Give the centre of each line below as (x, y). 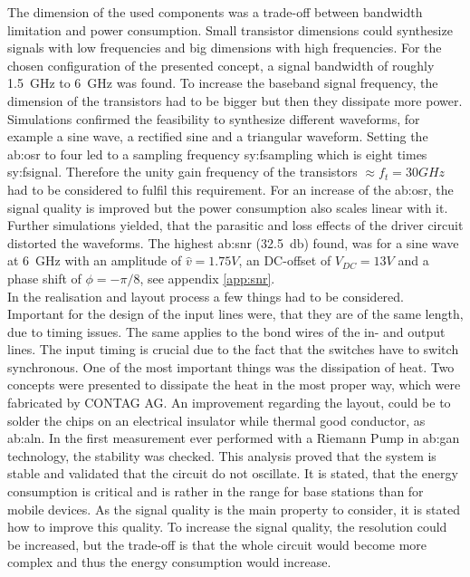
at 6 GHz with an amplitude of (95, 260)
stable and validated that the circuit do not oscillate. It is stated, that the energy (233, 473)
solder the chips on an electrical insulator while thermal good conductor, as (216, 420)
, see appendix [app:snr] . (207, 278)
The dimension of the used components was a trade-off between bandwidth (215, 12)
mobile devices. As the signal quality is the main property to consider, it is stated (234, 509)
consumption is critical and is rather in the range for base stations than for (216, 491)
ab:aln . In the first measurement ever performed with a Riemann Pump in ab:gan (234, 438)
